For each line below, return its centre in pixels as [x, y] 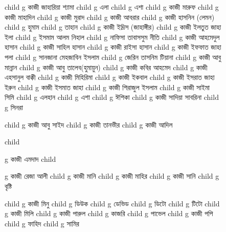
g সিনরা [14, 107]
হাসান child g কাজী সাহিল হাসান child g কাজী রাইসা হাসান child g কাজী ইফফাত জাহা [113, 47]
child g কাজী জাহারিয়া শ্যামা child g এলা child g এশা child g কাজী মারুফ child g [112, 7]
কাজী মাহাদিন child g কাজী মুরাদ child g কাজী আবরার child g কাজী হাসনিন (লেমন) [110, 17]
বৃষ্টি [8, 186]
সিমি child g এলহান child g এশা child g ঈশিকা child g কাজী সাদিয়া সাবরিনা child [112, 97]
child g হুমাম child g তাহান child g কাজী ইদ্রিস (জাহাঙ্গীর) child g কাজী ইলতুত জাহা [113, 27]
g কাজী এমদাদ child [30, 159]
